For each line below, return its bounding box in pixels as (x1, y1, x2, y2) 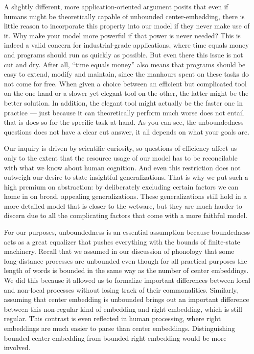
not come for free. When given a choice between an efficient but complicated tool (4, 78, 247, 88)
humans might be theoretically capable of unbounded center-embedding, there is (4, 11, 245, 21)
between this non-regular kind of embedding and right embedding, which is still (4, 303, 242, 314)
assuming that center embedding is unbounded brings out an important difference (4, 294, 249, 304)
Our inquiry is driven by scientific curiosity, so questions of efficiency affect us (4, 143, 237, 153)
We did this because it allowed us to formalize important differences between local (4, 275, 251, 285)
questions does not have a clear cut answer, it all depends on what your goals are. (4, 126, 250, 136)
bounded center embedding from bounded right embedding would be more (4, 332, 227, 343)
